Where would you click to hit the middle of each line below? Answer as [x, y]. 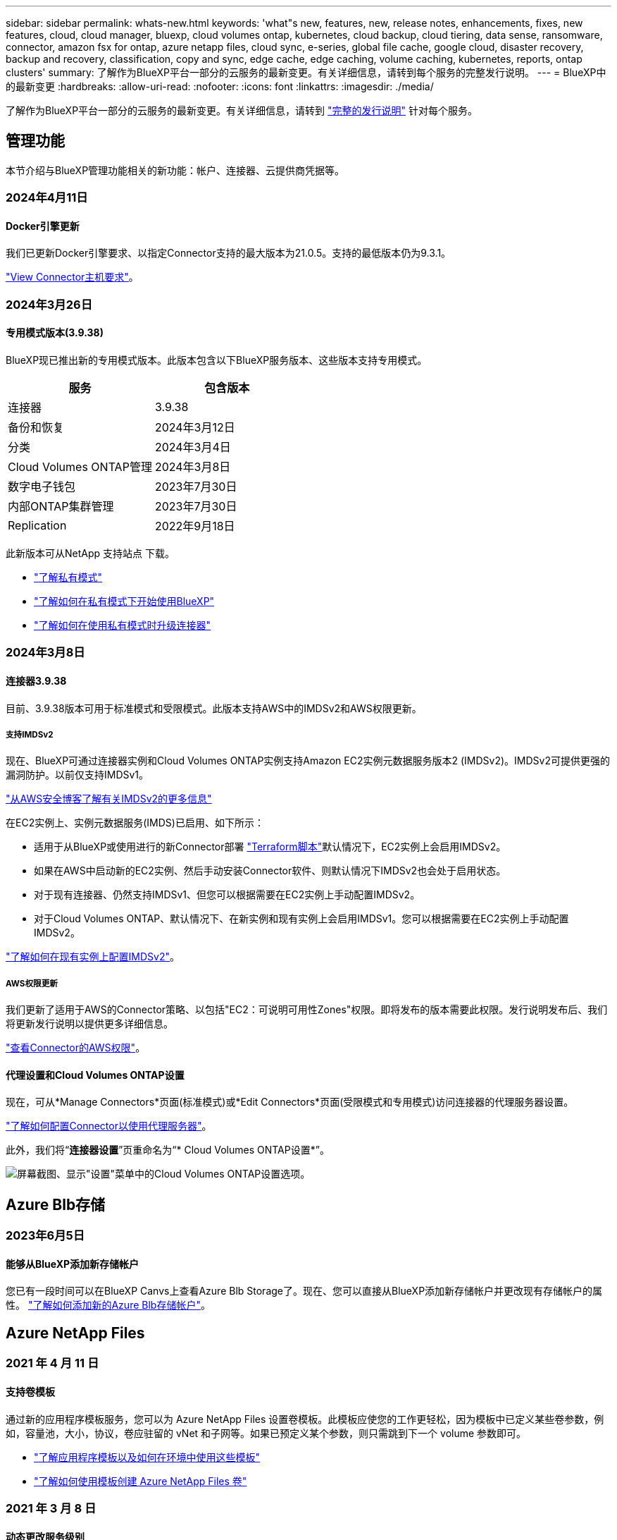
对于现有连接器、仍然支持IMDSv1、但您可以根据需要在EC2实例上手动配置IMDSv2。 [227, 895]
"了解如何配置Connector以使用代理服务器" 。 [109, 1126]
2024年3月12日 [195, 428]
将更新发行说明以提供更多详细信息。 [89, 1024]
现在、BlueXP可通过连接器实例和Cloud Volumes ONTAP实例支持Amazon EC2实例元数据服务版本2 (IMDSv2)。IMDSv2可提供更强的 [308, 761]
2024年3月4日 [193, 447]
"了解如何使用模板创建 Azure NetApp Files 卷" [141, 1481]
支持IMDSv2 [30, 735]
